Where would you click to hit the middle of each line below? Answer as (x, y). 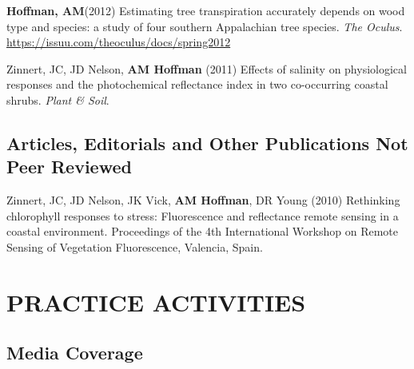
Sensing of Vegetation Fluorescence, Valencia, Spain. (135, 246)
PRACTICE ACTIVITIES (156, 302)
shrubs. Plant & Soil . (58, 99)
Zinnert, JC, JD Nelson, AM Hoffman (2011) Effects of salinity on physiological (207, 68)
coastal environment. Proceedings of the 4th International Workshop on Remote (203, 231)
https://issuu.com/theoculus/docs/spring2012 (119, 42)
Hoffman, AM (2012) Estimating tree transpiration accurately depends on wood (206, 10)
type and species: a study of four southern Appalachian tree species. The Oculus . (205, 26)
